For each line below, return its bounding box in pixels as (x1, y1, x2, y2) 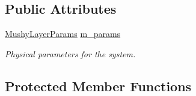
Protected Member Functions (5, 76, 192, 95)
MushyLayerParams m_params (5, 27, 121, 40)
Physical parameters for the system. (5, 47, 136, 60)
